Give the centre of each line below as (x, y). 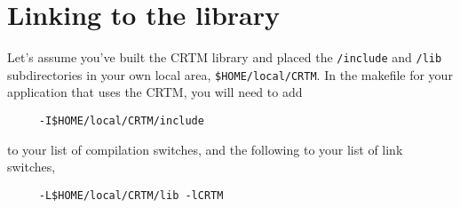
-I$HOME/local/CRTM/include (121, 121)
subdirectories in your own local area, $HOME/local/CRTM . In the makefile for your (230, 74)
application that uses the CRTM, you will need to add (155, 92)
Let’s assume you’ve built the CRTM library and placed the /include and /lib (225, 57)
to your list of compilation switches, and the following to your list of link (205, 149)
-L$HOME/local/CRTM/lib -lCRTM (131, 195)
